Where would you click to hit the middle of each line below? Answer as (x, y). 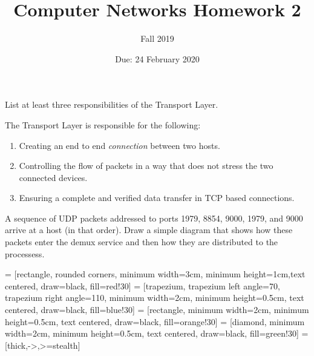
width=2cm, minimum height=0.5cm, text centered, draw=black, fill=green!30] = (157, 333)
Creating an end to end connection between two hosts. (119, 145)
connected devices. (53, 177)
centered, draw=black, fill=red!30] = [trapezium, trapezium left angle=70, (142, 285)
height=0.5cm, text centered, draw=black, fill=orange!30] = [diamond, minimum (155, 321)
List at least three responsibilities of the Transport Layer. (112, 104)
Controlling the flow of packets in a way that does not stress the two (146, 166)
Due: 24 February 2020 (157, 58)
